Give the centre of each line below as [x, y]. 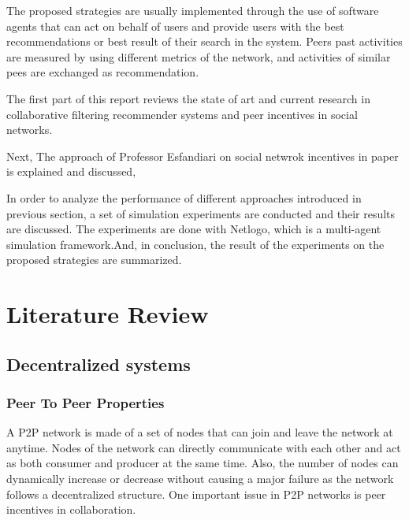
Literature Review [108, 314]
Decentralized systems [99, 364]
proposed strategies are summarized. [94, 260]
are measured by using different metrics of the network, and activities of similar [199, 56]
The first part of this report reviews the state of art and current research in [188, 98]
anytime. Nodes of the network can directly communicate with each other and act [204, 447]
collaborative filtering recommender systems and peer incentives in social [182, 114]
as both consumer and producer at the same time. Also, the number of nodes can [203, 463]
